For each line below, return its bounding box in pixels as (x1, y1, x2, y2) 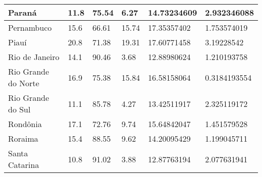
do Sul (8, 103, 31, 115)
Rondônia (8, 118, 42, 130)
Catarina (8, 159, 39, 170)
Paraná (8, 7, 37, 18)
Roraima (8, 133, 38, 144)
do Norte (8, 77, 39, 89)
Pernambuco (8, 22, 52, 33)
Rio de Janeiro (8, 51, 59, 63)
